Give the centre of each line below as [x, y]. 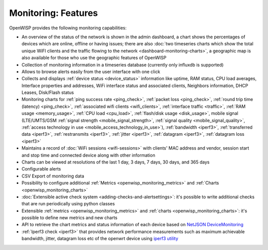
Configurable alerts [41, 169]
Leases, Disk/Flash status [48, 92]
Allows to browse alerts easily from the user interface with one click [91, 72]
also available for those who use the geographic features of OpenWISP [94, 58]
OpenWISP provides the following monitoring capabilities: [68, 28]
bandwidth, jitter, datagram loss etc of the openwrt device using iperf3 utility [100, 239]
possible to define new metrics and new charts [69, 218]
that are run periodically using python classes [68, 204]
